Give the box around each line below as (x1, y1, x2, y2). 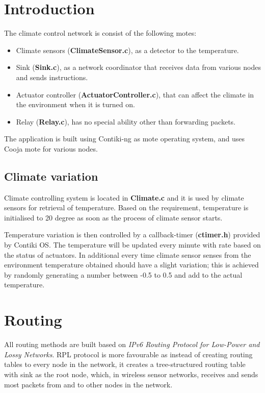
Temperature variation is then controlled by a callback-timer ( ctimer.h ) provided (4, 229, 260, 240)
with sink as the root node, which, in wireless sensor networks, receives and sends (4, 369, 258, 379)
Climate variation (4, 168, 98, 184)
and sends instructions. (16, 71, 88, 82)
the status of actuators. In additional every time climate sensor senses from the (4, 249, 251, 260)
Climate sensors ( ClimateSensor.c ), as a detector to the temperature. (16, 44, 239, 55)
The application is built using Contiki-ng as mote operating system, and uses (4, 133, 245, 144)
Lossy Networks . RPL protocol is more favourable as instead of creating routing (4, 349, 253, 359)
